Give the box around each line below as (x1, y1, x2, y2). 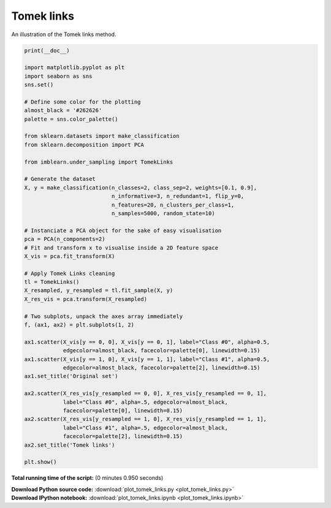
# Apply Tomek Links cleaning (24, 270, 115, 277)
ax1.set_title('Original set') (24, 373, 119, 380)
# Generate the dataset (24, 175, 96, 183)
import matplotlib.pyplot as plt (24, 64, 125, 71)
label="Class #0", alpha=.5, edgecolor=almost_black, (63, 398, 228, 406)
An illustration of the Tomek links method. (11, 31, 116, 38)
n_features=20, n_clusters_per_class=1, (111, 201, 235, 208)
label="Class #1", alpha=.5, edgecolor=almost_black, (63, 424, 228, 431)
